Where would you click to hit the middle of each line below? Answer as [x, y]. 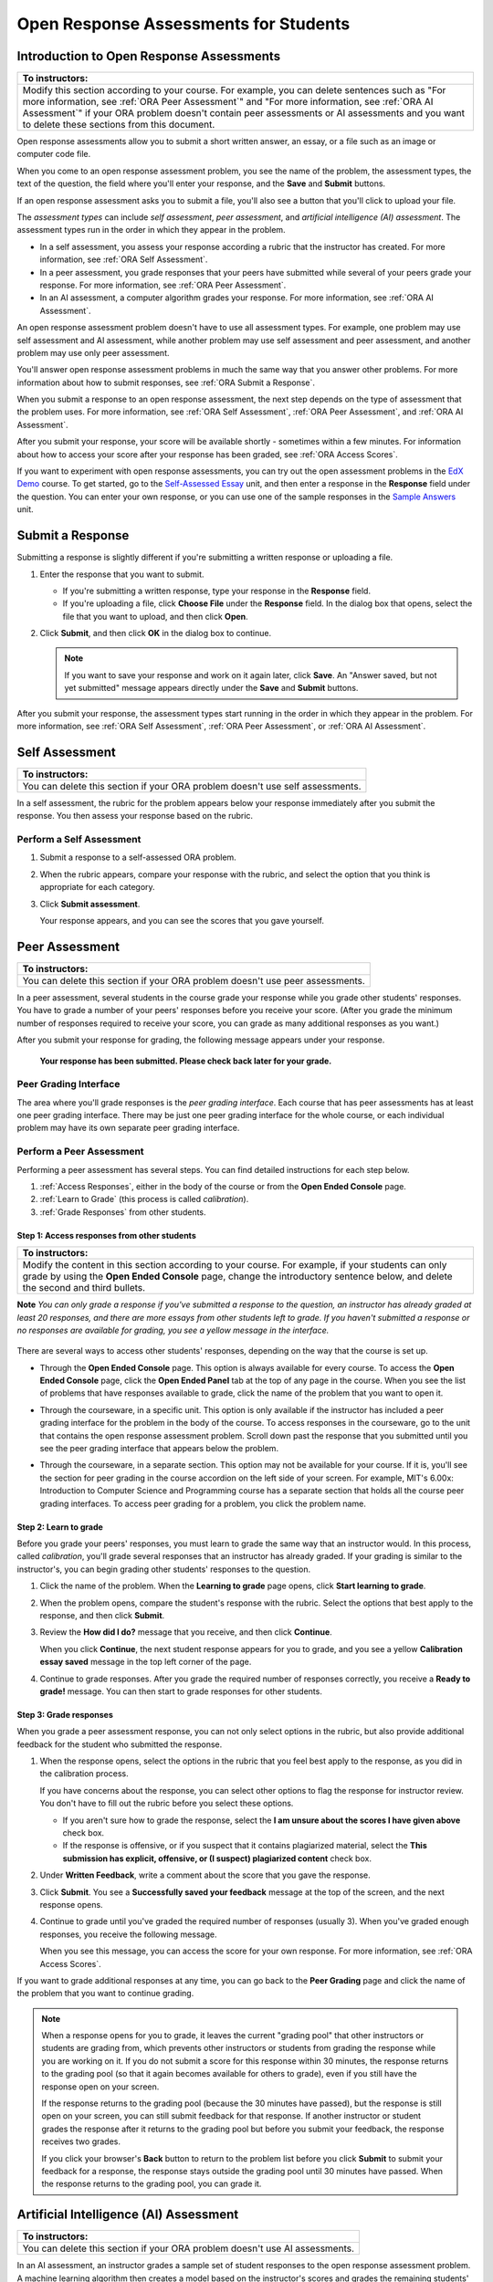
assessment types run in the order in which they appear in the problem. [152, 230]
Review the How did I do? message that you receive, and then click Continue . [186, 1632]
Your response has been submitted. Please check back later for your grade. [186, 1061]
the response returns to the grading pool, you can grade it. [152, 2184]
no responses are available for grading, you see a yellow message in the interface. [173, 1330]
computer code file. [54, 154]
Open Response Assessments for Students [184, 24]
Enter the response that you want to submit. [122, 574]
